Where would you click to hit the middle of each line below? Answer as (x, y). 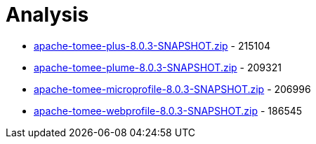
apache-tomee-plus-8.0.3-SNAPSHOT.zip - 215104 (152, 45)
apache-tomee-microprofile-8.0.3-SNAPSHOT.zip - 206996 (172, 89)
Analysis (47, 15)
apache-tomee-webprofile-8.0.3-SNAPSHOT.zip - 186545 (168, 110)
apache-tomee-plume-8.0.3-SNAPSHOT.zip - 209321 (158, 67)
